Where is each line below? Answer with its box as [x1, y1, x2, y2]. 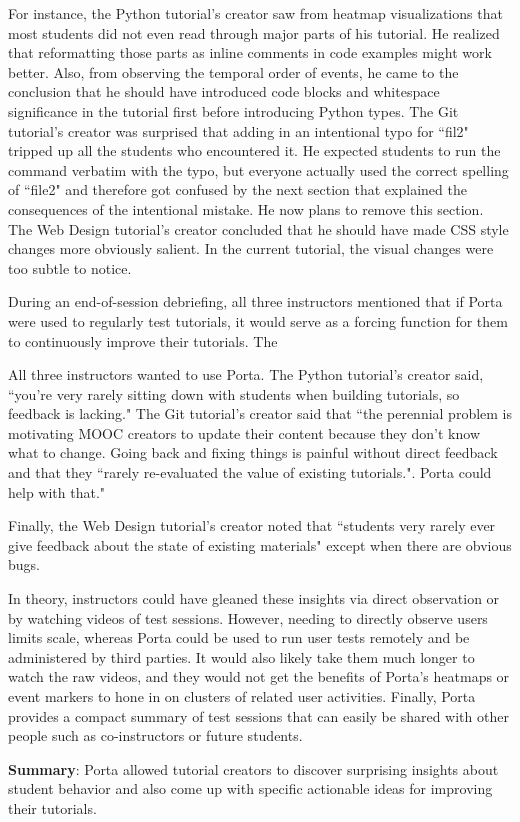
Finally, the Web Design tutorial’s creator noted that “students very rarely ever [8, 515, 496, 536]
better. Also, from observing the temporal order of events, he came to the [8, 61, 459, 82]
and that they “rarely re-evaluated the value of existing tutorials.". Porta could [8, 462, 492, 483]
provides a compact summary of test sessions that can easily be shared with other [8, 705, 509, 726]
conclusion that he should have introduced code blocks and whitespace [8, 81, 440, 102]
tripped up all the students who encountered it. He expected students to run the [8, 140, 501, 161]
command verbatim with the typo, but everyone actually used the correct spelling [8, 159, 509, 180]
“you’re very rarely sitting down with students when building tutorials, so [8, 383, 460, 404]
